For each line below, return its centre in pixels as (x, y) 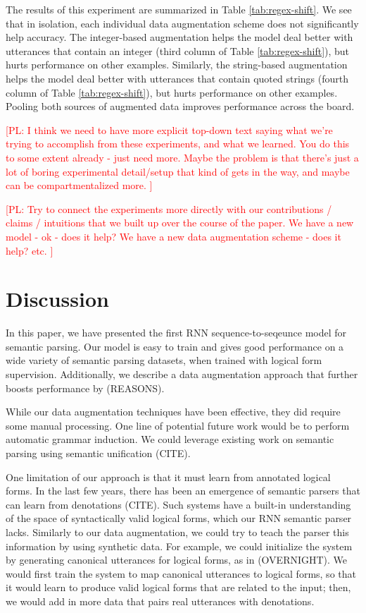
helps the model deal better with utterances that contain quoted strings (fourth (177, 78)
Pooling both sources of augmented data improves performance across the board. (180, 106)
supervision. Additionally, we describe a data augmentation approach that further (182, 374)
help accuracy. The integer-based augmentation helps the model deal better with (179, 37)
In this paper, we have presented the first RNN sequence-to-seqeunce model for (176, 333)
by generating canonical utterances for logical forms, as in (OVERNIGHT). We (177, 560)
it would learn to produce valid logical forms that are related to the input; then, (178, 587)
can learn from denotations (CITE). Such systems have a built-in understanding (178, 504)
